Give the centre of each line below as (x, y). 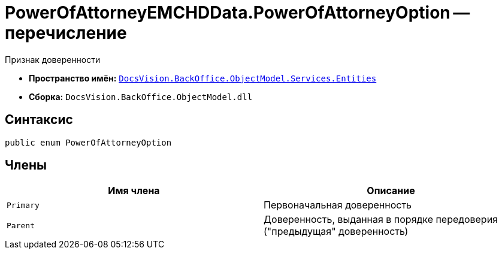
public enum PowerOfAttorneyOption (88, 142)
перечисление (66, 33)
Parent (21, 225)
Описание (391, 191)
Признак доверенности (53, 59)
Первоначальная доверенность (338, 205)
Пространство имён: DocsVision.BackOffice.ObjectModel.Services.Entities (203, 78)
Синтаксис (39, 120)
